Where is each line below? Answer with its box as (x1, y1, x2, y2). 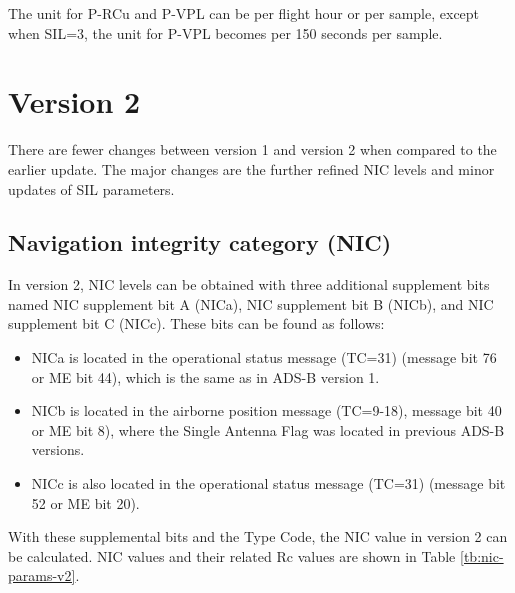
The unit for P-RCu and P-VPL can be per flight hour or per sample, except (8, 3, 480, 23)
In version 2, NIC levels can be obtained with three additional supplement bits (8, 274, 490, 295)
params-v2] (8, 565, 76, 586)
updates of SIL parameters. (8, 178, 175, 199)
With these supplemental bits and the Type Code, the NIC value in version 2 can (8, 526, 508, 547)
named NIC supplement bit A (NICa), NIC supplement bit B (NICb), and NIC (8, 293, 494, 314)
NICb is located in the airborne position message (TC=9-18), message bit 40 (31, 400, 502, 421)
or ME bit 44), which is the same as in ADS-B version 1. (31, 366, 380, 387)
